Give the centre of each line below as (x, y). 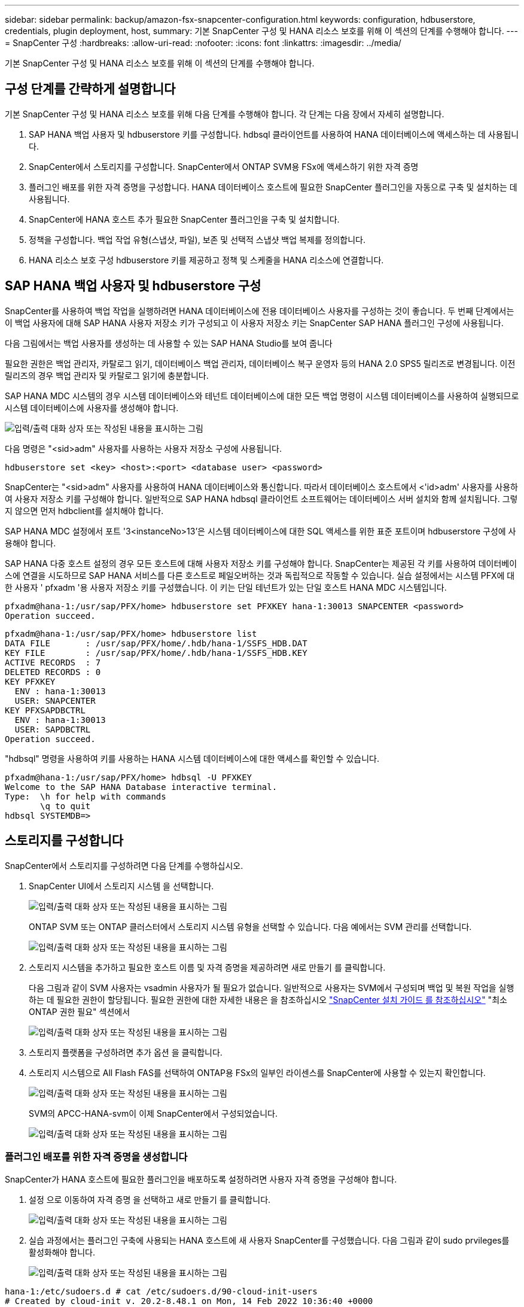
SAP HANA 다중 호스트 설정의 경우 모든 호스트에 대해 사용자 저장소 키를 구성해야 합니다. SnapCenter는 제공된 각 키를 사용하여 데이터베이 (261, 563)
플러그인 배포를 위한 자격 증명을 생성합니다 (96, 1156)
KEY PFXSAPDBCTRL (45, 710)
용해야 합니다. (31, 543)
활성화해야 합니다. (62, 1253)
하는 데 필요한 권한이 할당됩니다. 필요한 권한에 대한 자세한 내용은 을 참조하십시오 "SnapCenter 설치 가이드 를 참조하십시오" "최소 (268, 999)
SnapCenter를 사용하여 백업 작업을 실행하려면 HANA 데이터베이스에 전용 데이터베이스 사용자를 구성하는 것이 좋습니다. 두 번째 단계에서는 (260, 311)
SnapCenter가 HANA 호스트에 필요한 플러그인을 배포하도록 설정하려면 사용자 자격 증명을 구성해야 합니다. (201, 1180)
